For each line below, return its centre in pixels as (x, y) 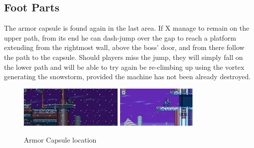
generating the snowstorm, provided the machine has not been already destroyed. (127, 76)
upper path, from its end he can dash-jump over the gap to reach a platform (120, 37)
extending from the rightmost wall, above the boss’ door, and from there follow (124, 47)
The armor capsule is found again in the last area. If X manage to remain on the (127, 28)
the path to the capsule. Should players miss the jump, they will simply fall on (124, 57)
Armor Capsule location (60, 139)
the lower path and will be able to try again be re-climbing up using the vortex (124, 67)
